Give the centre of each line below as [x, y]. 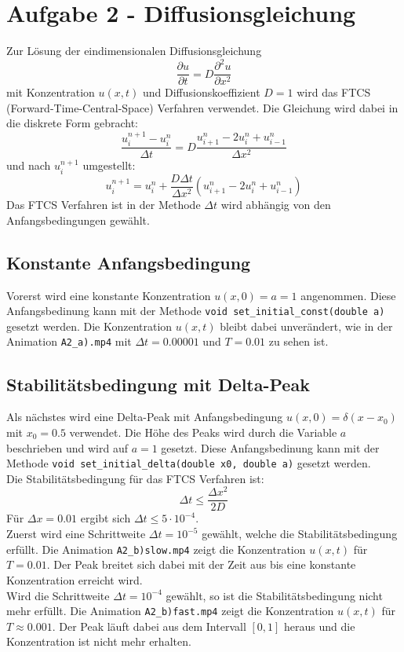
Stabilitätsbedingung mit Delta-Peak [158, 384]
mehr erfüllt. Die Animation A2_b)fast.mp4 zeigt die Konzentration [170, 611]
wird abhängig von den [276, 205]
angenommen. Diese [348, 295]
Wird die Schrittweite [58, 595]
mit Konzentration [51, 92]
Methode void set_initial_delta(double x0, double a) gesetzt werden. [189, 463]
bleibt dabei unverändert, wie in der [306, 326]
